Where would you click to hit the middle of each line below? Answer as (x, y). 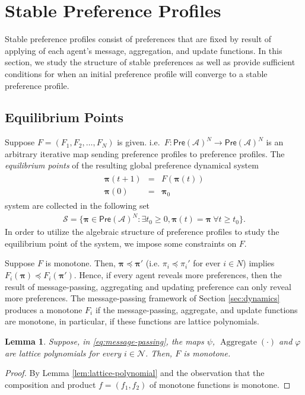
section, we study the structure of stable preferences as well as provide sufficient (150, 62)
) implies (259, 263)
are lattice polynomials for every (63, 353)
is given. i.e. (139, 142)
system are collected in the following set (77, 206)
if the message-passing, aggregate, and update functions (196, 309)
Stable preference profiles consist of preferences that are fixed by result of (138, 39)
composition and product (50, 384)
